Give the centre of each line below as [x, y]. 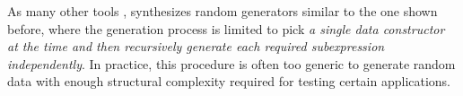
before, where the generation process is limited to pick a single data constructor [226, 28]
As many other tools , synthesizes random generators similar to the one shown [223, 11]
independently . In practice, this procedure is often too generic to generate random [231, 63]
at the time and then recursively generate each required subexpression [196, 46]
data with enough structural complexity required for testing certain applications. [229, 81]
